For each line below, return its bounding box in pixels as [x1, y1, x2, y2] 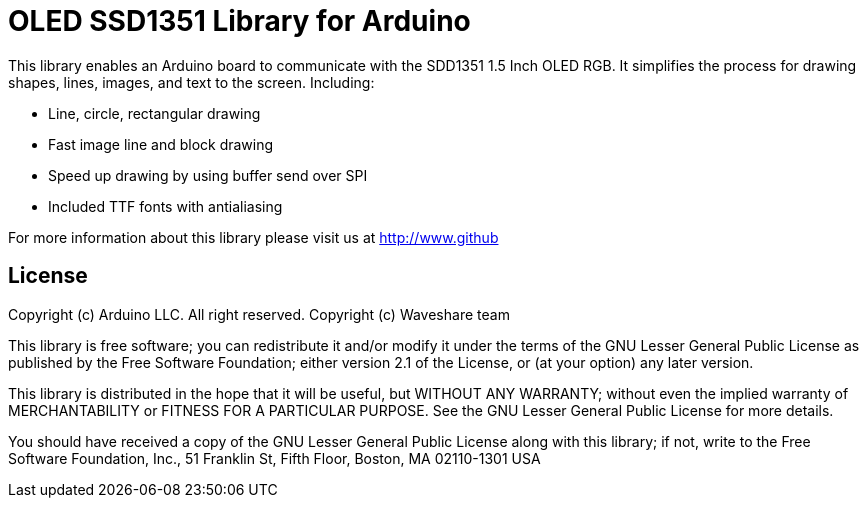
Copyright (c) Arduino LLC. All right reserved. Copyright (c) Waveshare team [8, 305, 510, 323]
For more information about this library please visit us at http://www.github [8, 228, 499, 246]
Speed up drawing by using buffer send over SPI [48, 166, 368, 184]
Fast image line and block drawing [48, 135, 274, 153]
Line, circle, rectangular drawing [48, 104, 261, 122]
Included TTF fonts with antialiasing [48, 197, 283, 215]
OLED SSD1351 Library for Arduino [8, 4, 471, 38]
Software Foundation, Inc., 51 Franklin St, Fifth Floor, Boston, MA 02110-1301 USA [8, 449, 541, 467]
